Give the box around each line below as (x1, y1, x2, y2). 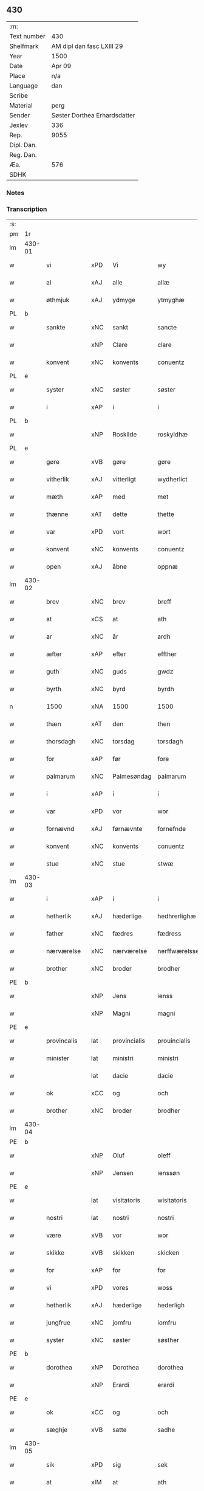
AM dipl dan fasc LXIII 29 (51, 42, 123, 50)
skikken (112, 1248, 135, 1257)
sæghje (46, 1425, 68, 1434)
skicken (157, 1248, 180, 1257)
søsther (157, 1336, 179, 1345)
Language (9, 81, 38, 90)
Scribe (9, 91, 29, 100)
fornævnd (46, 825, 75, 833)
